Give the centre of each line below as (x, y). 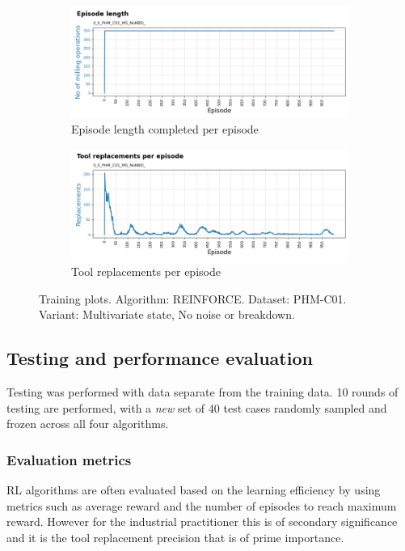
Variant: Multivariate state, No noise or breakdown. (167, 314)
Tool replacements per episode (146, 271)
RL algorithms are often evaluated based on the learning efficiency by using (194, 489)
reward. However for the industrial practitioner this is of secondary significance (202, 521)
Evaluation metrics (69, 459)
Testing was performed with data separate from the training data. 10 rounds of (202, 391)
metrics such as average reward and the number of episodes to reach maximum (202, 505)
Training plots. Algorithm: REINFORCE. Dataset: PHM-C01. (193, 298)
